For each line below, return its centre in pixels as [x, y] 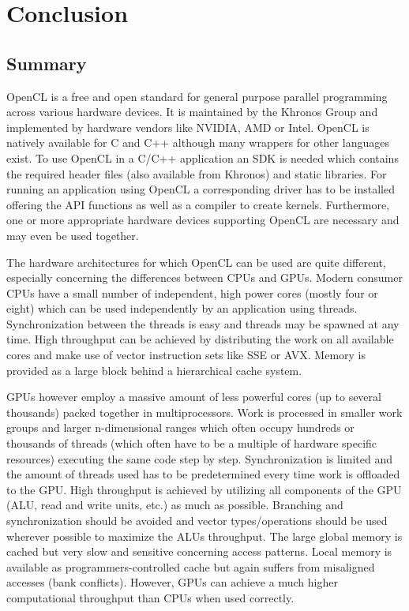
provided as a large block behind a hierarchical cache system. [154, 370]
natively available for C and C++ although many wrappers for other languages [198, 142]
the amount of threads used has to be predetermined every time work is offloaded [203, 474]
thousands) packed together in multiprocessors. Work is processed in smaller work [204, 412]
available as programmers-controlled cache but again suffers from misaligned [191, 566]
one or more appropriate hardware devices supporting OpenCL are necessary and [203, 220]
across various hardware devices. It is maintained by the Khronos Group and [192, 112]
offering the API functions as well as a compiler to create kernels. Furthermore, [198, 204]
